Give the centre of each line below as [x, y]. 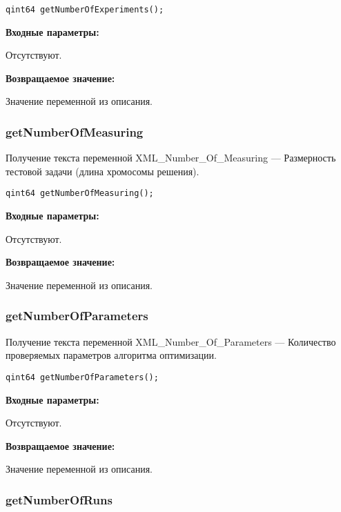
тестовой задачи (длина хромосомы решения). [103, 171]
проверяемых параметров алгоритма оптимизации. [111, 355]
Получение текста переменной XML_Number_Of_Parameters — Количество [171, 341]
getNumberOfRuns [59, 499]
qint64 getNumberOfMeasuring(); [80, 194]
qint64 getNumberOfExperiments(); [85, 10]
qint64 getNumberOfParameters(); [82, 377]
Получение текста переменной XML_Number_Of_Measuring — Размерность [171, 158]
